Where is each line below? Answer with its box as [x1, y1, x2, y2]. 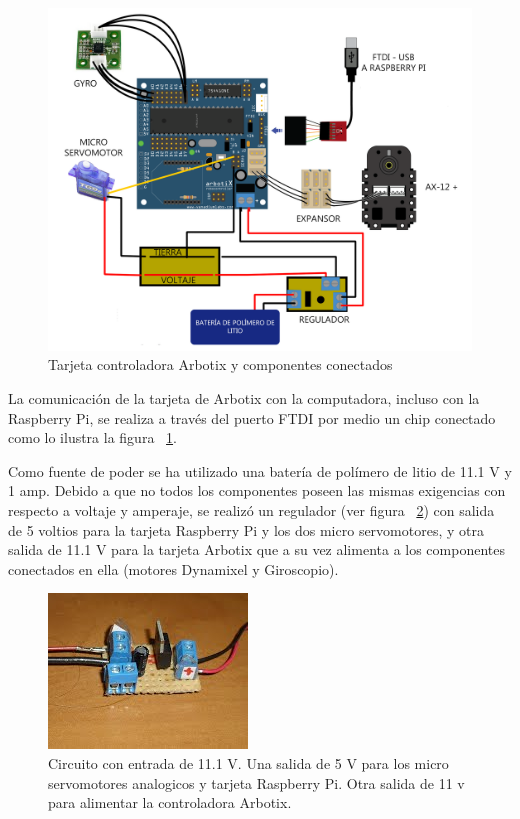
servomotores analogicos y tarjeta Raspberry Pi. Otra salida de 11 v [48, 772, 465, 793]
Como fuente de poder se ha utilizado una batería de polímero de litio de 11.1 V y [8, 460, 512, 481]
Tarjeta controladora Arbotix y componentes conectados [48, 354, 393, 375]
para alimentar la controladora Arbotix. [48, 792, 292, 813]
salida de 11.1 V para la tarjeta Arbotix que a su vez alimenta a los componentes [8, 539, 505, 560]
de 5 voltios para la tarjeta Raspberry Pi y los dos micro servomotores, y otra [8, 519, 484, 540]
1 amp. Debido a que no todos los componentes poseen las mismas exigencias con [8, 480, 506, 501]
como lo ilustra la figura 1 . [8, 427, 177, 448]
